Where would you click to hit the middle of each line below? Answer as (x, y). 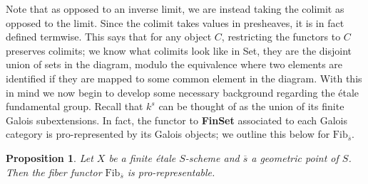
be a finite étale (142, 157)
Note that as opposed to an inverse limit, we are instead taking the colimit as (175, 9)
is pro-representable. (171, 172)
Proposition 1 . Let (50, 157)
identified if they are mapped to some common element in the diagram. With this (184, 78)
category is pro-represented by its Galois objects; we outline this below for (168, 134)
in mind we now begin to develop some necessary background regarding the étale (183, 92)
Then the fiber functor (54, 172)
